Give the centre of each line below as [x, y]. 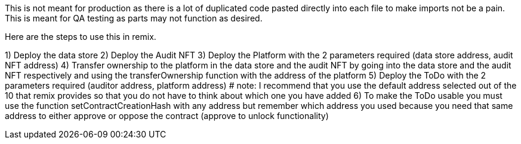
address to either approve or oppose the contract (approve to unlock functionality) [167, 116]
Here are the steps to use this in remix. [81, 37]
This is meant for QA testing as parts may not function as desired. [134, 18]
